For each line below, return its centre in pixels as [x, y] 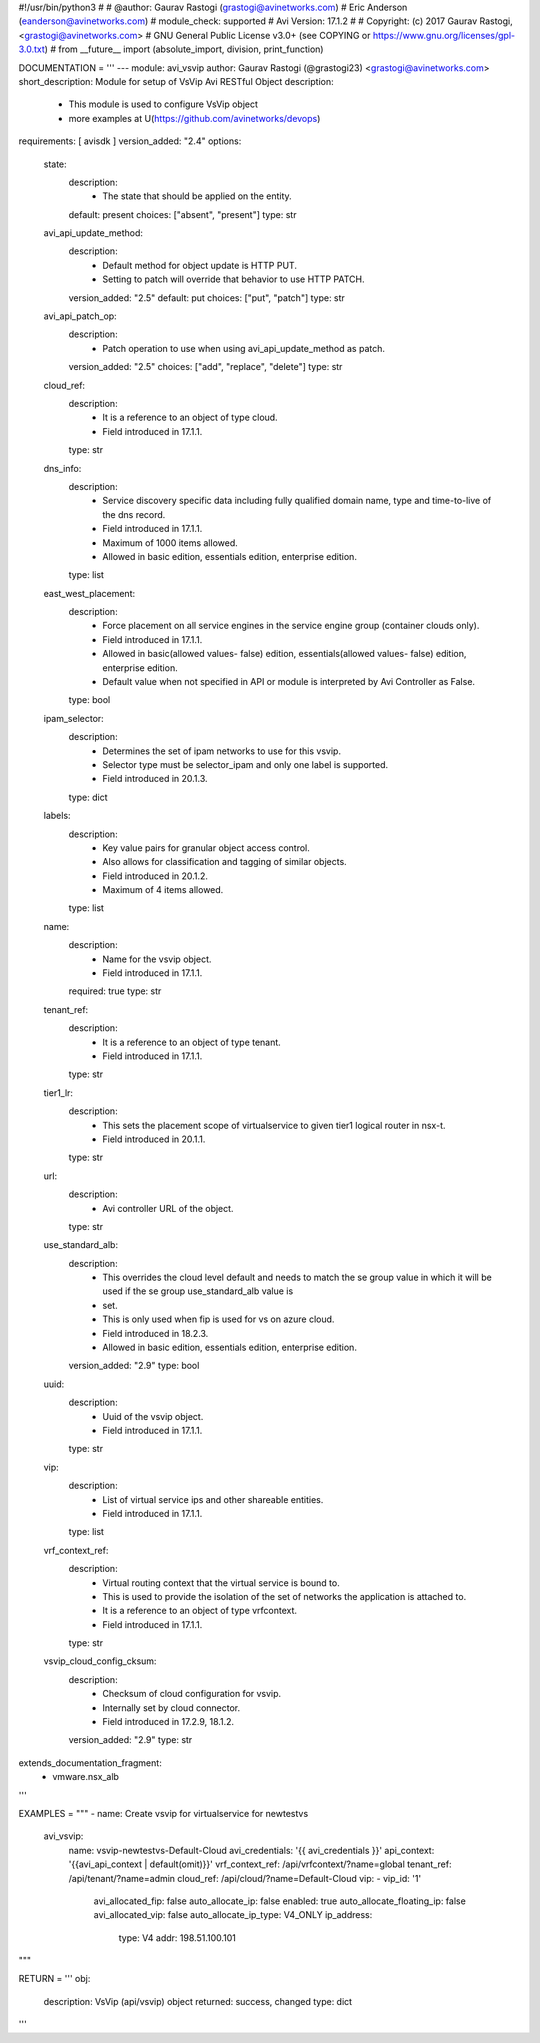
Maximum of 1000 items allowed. [170, 542]
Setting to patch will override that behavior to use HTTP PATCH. [233, 279]
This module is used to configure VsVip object [163, 104]
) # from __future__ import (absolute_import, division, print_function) [184, 49]
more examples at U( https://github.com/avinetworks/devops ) [194, 118]
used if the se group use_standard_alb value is [198, 1291]
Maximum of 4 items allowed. [163, 890]
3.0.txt [31, 49]
